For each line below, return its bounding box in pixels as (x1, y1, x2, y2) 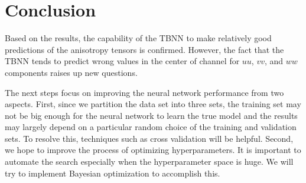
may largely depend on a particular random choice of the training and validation (5, 121, 297, 133)
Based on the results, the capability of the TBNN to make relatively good (5, 32, 272, 44)
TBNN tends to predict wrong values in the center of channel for (5, 55, 240, 67)
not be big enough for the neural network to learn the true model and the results (5, 109, 298, 121)
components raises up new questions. (5, 66, 138, 78)
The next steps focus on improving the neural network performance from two (5, 86, 284, 98)
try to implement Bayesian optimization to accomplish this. (5, 167, 220, 179)
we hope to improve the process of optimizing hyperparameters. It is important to (5, 144, 301, 156)
